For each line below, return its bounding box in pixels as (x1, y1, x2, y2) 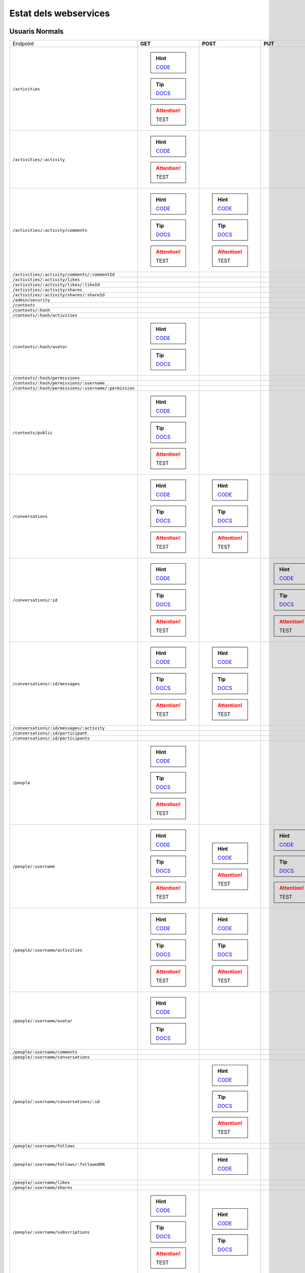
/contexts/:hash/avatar (12, 344, 68, 349)
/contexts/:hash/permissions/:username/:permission (12, 385, 135, 391)
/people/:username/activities (12, 947, 82, 953)
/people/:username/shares (12, 1185, 73, 1191)
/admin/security (12, 297, 50, 303)
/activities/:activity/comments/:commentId (12, 272, 115, 278)
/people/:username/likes (12, 1180, 70, 1185)
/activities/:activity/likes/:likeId (12, 282, 100, 288)
